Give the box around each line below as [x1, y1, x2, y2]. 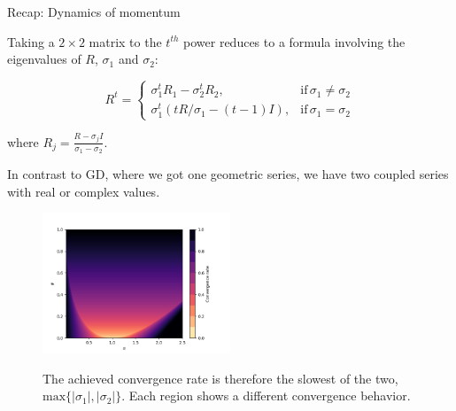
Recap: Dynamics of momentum [7, 3, 181, 20]
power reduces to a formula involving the [183, 32, 406, 50]
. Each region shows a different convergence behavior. [121, 386, 411, 405]
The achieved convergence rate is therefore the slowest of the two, [43, 368, 398, 387]
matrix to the [89, 32, 162, 50]
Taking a [7, 32, 55, 50]
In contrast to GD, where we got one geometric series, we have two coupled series [7, 165, 449, 182]
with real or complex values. [7, 182, 160, 200]
